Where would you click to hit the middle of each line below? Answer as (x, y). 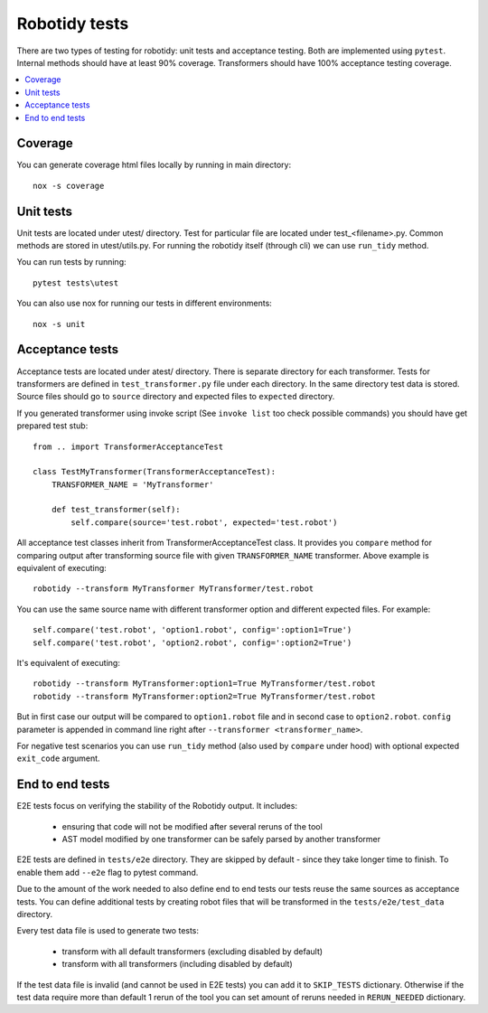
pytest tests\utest (76, 283)
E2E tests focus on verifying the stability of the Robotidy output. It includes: (157, 806)
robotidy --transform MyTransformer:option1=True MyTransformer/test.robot (204, 684)
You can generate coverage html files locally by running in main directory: (154, 165)
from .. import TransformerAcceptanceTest (128, 446)
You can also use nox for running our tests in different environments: (145, 304)
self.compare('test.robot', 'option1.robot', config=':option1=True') (192, 630)
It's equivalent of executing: (69, 662)
